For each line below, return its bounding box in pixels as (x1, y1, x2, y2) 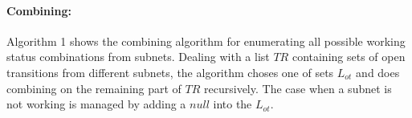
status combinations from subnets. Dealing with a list (6, 48, 270, 65)
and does (356, 63, 400, 80)
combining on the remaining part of (6, 79, 182, 96)
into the (213, 96, 252, 112)
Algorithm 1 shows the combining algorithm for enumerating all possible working (6, 32, 406, 49)
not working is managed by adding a (6, 96, 186, 112)
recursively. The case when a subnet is (204, 79, 392, 96)
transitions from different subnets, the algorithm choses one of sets (6, 63, 334, 80)
